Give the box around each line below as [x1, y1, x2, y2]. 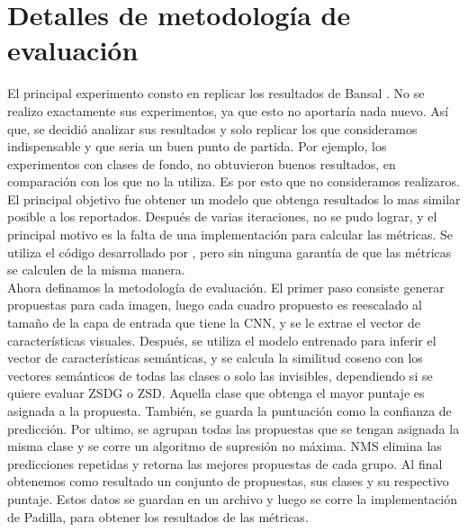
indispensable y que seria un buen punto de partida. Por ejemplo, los [7, 137, 387, 156]
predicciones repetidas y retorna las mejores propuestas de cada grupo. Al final [7, 454, 443, 473]
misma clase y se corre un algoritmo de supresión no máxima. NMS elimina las [7, 437, 442, 455]
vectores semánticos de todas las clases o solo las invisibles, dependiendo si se [7, 365, 433, 384]
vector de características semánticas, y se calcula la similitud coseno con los [7, 348, 423, 367]
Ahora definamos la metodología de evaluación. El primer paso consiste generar [7, 277, 445, 296]
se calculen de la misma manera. [7, 260, 185, 279]
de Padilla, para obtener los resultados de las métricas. [7, 507, 309, 526]
